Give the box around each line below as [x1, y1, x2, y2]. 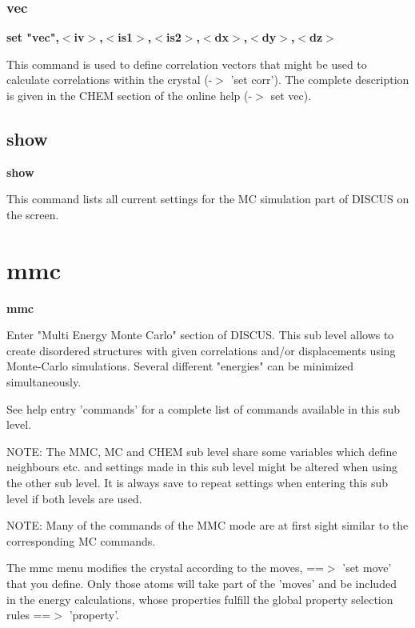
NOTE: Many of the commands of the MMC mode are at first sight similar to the [6, 517, 409, 534]
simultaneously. [6, 374, 82, 390]
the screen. [6, 206, 59, 222]
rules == [6, 606, 51, 623]
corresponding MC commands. [6, 532, 156, 549]
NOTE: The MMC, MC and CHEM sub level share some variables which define [6, 442, 397, 459]
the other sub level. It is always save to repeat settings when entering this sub [6, 474, 389, 491]
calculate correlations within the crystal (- [6, 71, 213, 88]
